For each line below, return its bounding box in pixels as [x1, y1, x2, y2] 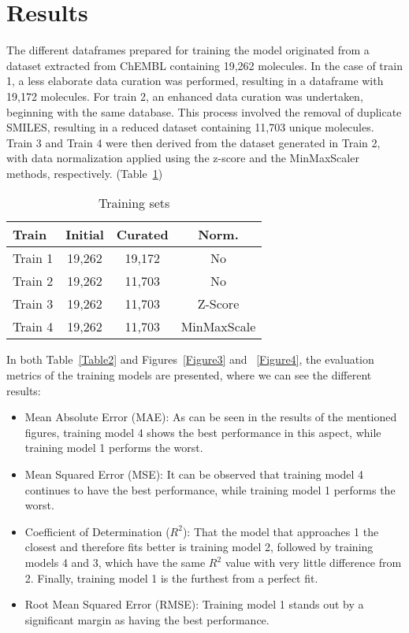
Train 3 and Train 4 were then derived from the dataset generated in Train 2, [6, 134, 381, 150]
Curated [116, 225, 169, 244]
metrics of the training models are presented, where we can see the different [6, 367, 372, 383]
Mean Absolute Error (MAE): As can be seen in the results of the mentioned [24, 409, 397, 425]
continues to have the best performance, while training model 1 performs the [24, 481, 396, 498]
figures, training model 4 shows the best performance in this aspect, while [24, 424, 381, 440]
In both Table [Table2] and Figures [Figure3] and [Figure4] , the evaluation [6, 351, 374, 368]
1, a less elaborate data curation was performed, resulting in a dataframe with [6, 72, 384, 89]
